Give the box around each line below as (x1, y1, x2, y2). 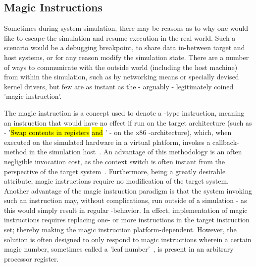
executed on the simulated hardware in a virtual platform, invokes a (4, 136, 210, 147)
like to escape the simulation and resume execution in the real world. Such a (4, 32, 236, 43)
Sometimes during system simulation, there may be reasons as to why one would (4, 23, 248, 33)
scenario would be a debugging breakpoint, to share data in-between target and (4, 42, 245, 53)
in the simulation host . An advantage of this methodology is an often (29, 146, 242, 157)
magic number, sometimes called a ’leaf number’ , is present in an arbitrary (4, 244, 234, 254)
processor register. (4, 253, 59, 264)
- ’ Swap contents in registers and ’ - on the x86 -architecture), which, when (4, 127, 232, 137)
